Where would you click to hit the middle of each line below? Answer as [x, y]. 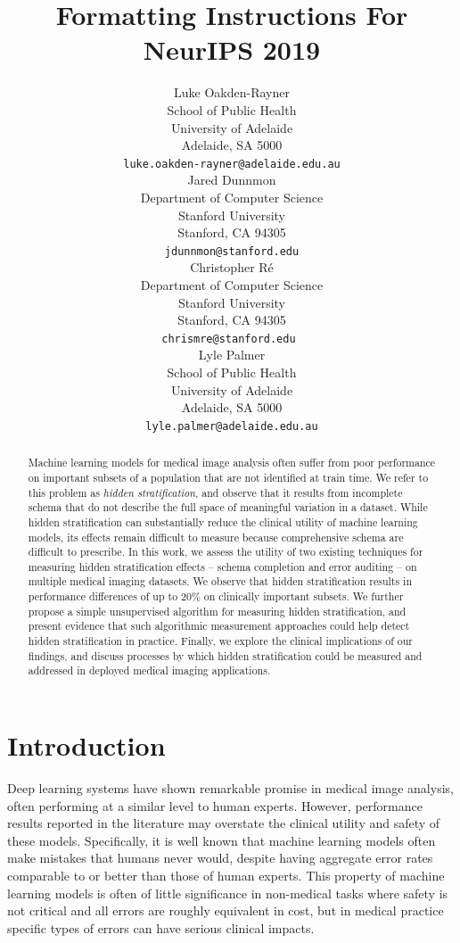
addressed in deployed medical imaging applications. [149, 670]
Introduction [86, 745]
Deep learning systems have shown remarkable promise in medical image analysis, [230, 788]
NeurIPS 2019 [232, 50]
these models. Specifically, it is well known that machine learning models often [222, 840]
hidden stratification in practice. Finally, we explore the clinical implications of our [220, 641]
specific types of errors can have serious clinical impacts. [161, 927]
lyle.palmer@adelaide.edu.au [232, 426]
